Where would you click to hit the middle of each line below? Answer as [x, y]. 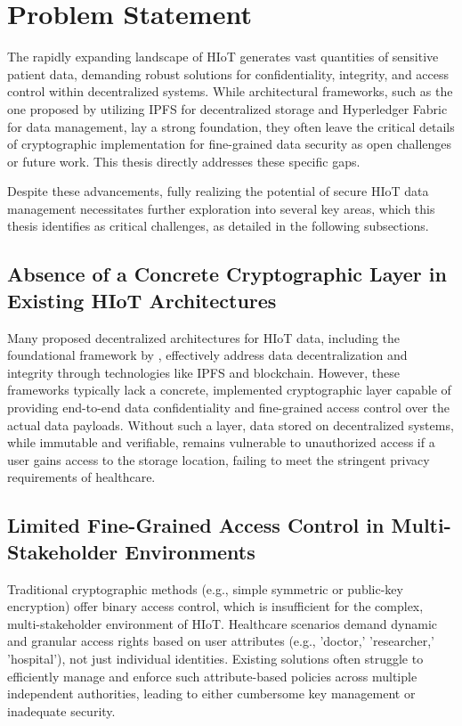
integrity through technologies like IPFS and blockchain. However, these [203, 372]
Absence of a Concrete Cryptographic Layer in [227, 274]
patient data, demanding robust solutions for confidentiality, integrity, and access [228, 73]
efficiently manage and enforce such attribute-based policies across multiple [212, 676]
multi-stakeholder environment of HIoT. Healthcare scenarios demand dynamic [222, 623]
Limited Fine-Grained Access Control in [196, 525]
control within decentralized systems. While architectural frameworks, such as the [230, 91]
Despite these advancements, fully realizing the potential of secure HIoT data [218, 191]
